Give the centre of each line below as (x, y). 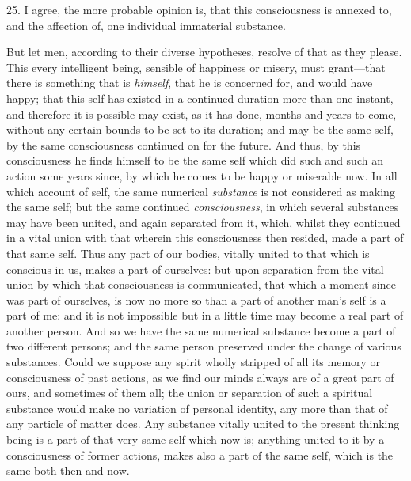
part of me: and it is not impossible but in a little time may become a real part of (205, 315)
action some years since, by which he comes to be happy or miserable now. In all (202, 175)
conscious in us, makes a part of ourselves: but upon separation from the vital (195, 269)
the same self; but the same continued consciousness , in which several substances (203, 207)
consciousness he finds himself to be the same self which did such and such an (195, 160)
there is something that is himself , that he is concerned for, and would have (190, 83)
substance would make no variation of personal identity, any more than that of (197, 408)
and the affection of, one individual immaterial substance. (146, 25)
